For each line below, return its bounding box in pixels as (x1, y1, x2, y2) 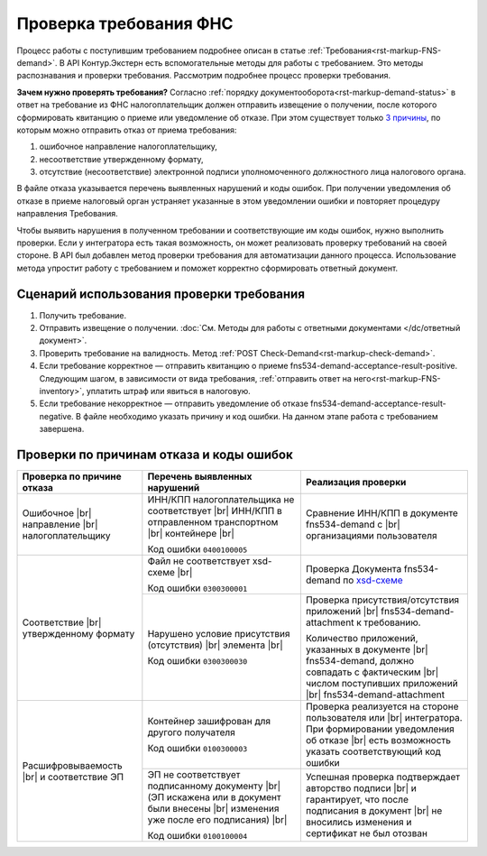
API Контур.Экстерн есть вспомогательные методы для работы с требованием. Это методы (66, 57, 424, 68)
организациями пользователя (305, 529, 437, 542)
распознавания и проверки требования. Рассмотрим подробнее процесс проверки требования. (16, 70, 391, 81)
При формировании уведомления (305, 723, 455, 735)
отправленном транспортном (147, 516, 279, 529)
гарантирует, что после (305, 794, 409, 806)
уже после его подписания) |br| (147, 814, 288, 826)
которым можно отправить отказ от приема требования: (16, 124, 237, 135)
